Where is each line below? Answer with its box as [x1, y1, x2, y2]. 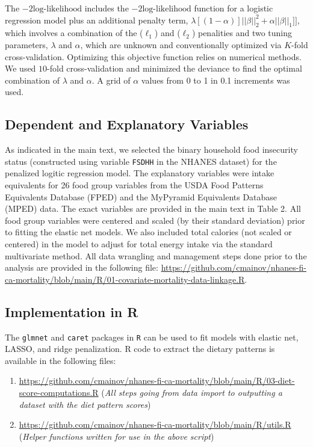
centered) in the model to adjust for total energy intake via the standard [5, 237, 273, 250]
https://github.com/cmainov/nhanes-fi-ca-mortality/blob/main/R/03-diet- [19, 374, 295, 387]
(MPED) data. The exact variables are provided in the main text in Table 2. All [5, 202, 301, 215]
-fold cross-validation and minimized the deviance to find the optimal [47, 62, 302, 75]
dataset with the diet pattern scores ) [19, 398, 151, 410]
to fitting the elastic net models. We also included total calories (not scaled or [5, 226, 292, 238]
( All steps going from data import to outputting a [101, 386, 282, 398]
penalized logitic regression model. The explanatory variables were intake [5, 167, 274, 179]
